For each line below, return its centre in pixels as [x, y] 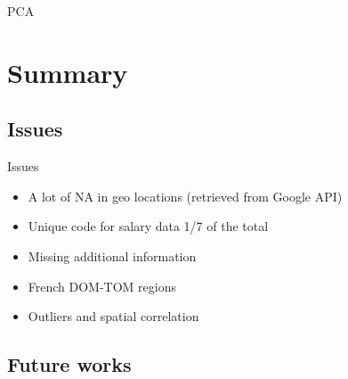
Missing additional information [112, 255]
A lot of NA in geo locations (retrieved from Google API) [185, 196]
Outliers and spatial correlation [113, 316]
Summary [68, 72]
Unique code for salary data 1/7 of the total [148, 226]
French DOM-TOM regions [102, 286]
